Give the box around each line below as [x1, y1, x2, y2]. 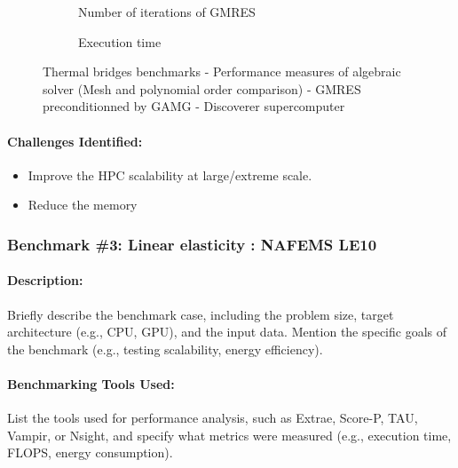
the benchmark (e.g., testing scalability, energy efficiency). [7, 339, 323, 358]
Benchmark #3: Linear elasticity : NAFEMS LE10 [7, 233, 377, 255]
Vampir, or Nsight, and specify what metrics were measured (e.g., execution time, [7, 425, 452, 444]
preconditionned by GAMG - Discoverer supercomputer [43, 97, 345, 115]
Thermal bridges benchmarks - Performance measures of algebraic [43, 62, 401, 81]
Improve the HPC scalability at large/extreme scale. [28, 165, 312, 184]
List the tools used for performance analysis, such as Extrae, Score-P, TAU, [7, 409, 418, 427]
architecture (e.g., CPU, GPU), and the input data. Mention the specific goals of [7, 322, 447, 341]
